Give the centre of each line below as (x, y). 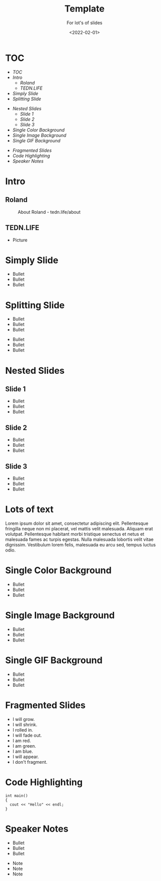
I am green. (24, 746)
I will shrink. (25, 725)
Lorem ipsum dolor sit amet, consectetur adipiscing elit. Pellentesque (77, 523)
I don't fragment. (30, 762)
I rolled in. (23, 730)
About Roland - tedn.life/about (49, 212)
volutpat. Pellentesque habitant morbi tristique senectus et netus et (75, 534)
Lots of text (29, 509)
